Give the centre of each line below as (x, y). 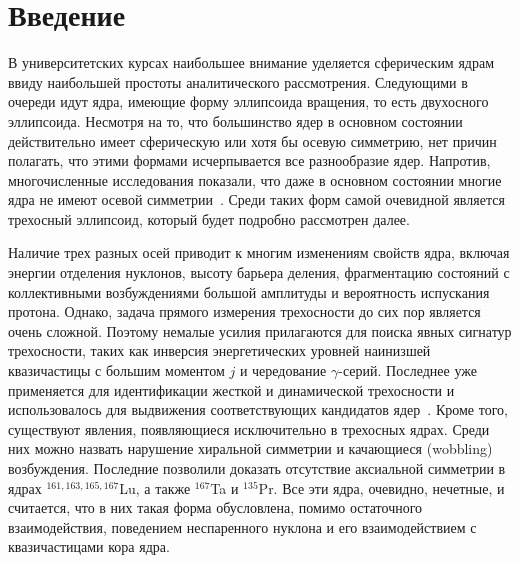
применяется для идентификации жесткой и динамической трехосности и (231, 389)
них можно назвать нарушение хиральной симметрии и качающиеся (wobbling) (250, 448)
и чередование (283, 370)
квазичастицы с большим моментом (116, 370)
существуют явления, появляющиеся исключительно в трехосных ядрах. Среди (249, 428)
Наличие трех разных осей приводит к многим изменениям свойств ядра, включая (259, 252)
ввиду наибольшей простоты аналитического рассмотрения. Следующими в (238, 81)
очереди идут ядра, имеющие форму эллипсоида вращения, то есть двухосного (248, 101)
